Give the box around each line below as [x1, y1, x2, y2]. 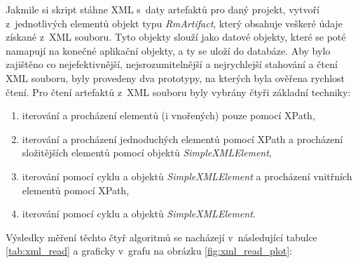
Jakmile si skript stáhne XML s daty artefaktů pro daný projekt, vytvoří [6, 2, 319, 16]
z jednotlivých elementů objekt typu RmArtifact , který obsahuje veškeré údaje [6, 15, 343, 30]
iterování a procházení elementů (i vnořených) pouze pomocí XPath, [22, 108, 315, 123]
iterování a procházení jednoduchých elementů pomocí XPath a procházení [22, 131, 343, 146]
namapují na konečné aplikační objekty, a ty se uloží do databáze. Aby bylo [6, 43, 331, 58]
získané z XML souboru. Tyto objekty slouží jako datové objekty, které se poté [6, 29, 346, 44]
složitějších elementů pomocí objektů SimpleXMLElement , [22, 145, 272, 160]
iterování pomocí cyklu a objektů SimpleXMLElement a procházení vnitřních [22, 168, 352, 183]
